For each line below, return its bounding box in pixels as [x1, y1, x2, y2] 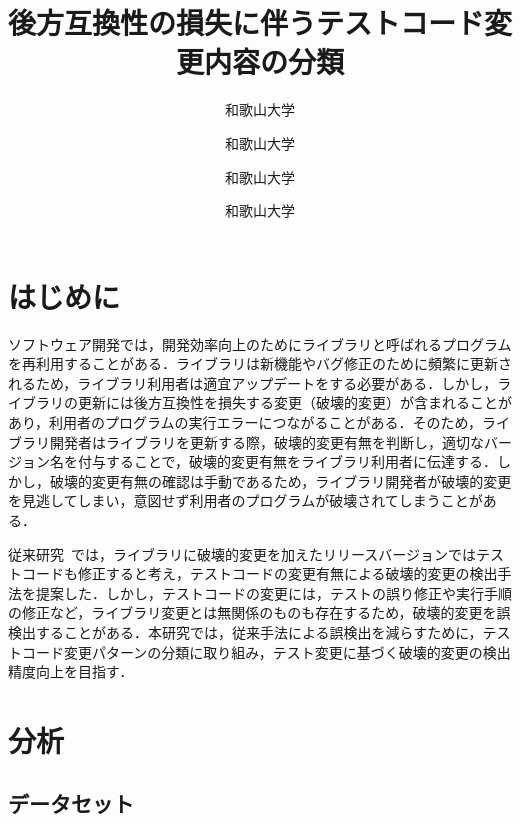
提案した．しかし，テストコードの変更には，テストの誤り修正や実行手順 [35, 582, 512, 603]
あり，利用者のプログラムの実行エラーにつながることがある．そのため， [8, 412, 482, 432]
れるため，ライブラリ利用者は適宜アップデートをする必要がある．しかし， [8, 372, 498, 393]
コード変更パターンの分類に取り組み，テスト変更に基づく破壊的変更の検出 [21, 641, 511, 662]
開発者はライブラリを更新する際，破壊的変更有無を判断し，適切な [49, 431, 484, 452]
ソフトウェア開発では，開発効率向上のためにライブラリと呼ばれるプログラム [8, 333, 512, 354]
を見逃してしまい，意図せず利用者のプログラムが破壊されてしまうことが [8, 490, 483, 511]
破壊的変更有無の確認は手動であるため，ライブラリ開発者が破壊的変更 [49, 470, 512, 491]
